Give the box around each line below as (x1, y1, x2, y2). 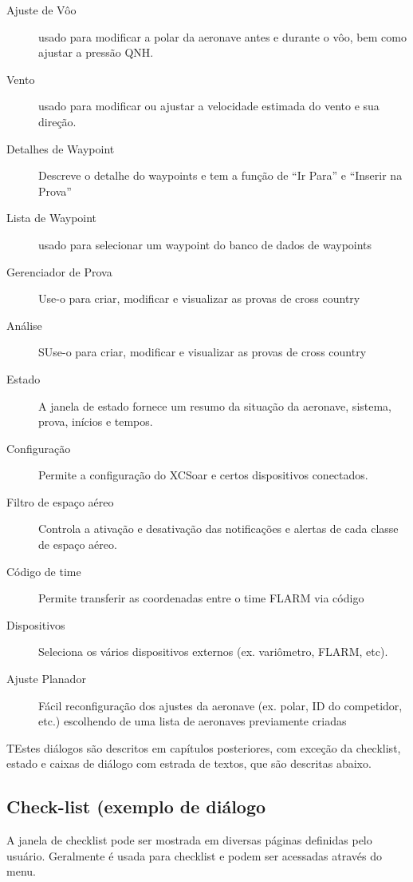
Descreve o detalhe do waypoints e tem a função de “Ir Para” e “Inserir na (38, 167, 403, 184)
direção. (38, 113, 77, 129)
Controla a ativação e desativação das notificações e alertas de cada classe (38, 520, 399, 537)
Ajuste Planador (6, 670, 86, 687)
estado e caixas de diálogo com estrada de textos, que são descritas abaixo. (6, 755, 372, 772)
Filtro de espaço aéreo (6, 493, 114, 510)
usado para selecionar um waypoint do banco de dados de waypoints (38, 236, 372, 252)
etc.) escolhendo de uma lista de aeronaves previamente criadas (38, 713, 347, 729)
